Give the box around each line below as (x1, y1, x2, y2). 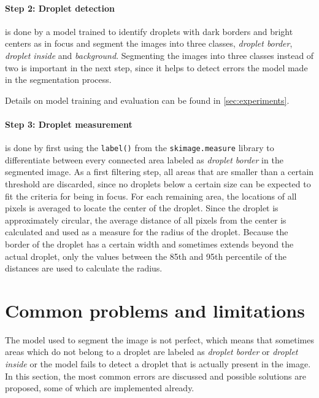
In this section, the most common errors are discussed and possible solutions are (5, 369, 306, 382)
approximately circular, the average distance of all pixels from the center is (5, 213, 286, 226)
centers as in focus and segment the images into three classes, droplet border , (5, 37, 293, 50)
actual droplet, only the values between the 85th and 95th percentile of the (5, 249, 287, 262)
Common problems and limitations (5, 297, 305, 322)
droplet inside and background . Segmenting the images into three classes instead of (5, 49, 314, 61)
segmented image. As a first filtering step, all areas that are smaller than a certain (5, 165, 314, 178)
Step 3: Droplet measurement (5, 117, 133, 130)
